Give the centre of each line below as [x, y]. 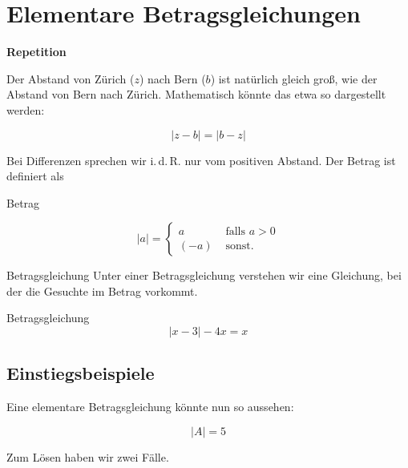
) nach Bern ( [172, 78]
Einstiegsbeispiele [81, 373]
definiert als [35, 176]
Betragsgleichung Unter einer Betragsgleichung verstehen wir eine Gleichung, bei [204, 275]
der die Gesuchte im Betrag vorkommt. [102, 290]
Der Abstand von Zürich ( [71, 78]
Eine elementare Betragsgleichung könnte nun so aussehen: [150, 407]
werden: [26, 109]
